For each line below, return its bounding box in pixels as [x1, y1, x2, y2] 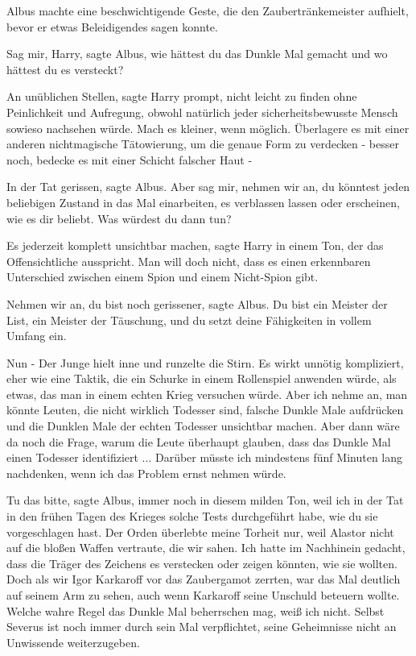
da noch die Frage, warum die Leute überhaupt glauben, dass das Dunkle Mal [6, 433, 391, 450]
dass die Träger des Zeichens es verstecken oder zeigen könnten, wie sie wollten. [6, 554, 397, 571]
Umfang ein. [6, 327, 67, 344]
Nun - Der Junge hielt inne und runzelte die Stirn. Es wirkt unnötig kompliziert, [6, 354, 404, 371]
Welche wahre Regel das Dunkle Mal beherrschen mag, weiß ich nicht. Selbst [6, 602, 385, 619]
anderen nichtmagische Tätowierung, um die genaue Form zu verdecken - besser [6, 135, 399, 152]
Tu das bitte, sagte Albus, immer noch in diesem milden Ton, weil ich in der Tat [6, 492, 404, 509]
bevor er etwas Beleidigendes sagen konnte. [6, 18, 218, 35]
